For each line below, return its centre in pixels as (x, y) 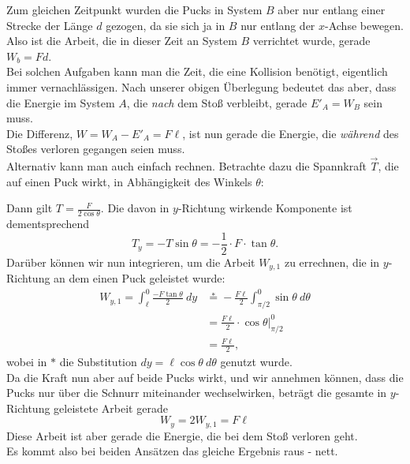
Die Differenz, (40, 133)
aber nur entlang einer (332, 9)
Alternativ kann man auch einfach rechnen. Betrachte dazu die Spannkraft (186, 166)
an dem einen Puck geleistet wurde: (140, 278)
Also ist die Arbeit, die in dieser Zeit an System (122, 41)
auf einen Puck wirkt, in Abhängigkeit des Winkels (129, 181)
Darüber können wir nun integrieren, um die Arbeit (131, 262)
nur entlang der (278, 25)
